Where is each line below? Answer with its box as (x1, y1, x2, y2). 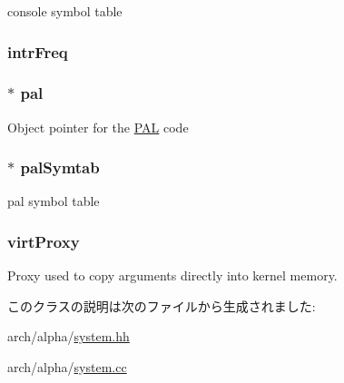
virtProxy (7, 230, 80, 252)
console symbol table (7, 2, 123, 20)
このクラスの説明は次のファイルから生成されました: (7, 296, 316, 315)
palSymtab (20, 156, 100, 179)
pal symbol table (7, 191, 100, 211)
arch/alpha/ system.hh (7, 327, 130, 346)
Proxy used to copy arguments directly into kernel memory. (7, 266, 338, 285)
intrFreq (7, 40, 68, 63)
